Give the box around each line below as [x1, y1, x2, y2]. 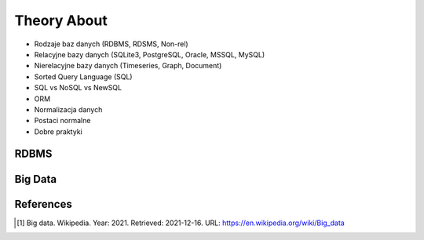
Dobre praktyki [34, 126, 82, 136]
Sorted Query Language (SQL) [34, 71, 133, 82]
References [14, 197, 72, 211]
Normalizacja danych [34, 104, 103, 114]
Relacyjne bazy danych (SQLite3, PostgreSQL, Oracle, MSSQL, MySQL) [34, 49, 265, 59]
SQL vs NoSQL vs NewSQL [34, 83, 122, 93]
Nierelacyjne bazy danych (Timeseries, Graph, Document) [34, 61, 222, 71]
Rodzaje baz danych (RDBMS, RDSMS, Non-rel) [34, 39, 188, 49]
